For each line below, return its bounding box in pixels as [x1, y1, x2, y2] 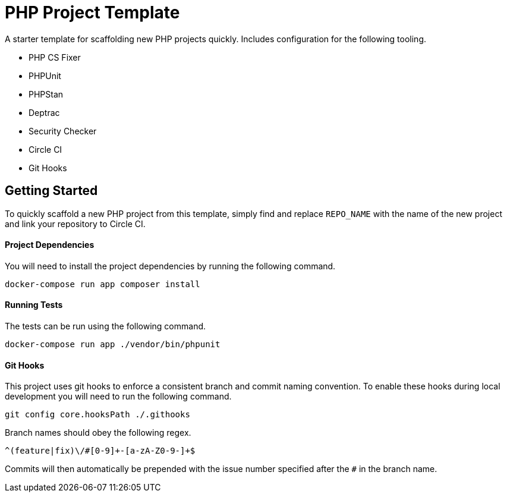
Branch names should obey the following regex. [5, 427, 191, 438]
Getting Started [5, 183, 98, 199]
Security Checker [29, 125, 97, 136]
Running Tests [5, 300, 63, 310]
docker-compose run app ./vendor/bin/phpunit [5, 339, 221, 350]
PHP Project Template [5, 2, 180, 23]
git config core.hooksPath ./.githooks [5, 410, 190, 420]
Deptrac [29, 107, 60, 118]
